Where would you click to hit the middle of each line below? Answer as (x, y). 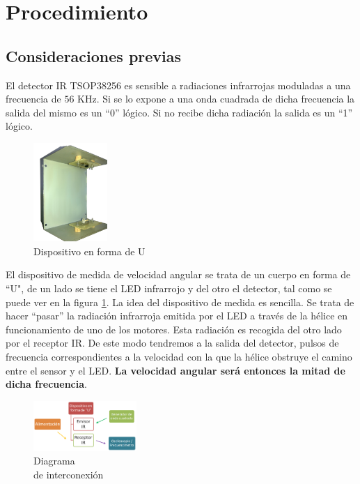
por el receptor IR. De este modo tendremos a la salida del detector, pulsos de (172, 343)
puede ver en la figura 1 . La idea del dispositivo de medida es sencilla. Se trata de (180, 302)
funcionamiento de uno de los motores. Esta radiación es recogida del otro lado (174, 329)
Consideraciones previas (94, 55)
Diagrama (54, 461)
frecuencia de (33, 99)
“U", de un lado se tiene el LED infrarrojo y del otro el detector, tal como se (169, 288)
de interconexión (69, 474)
